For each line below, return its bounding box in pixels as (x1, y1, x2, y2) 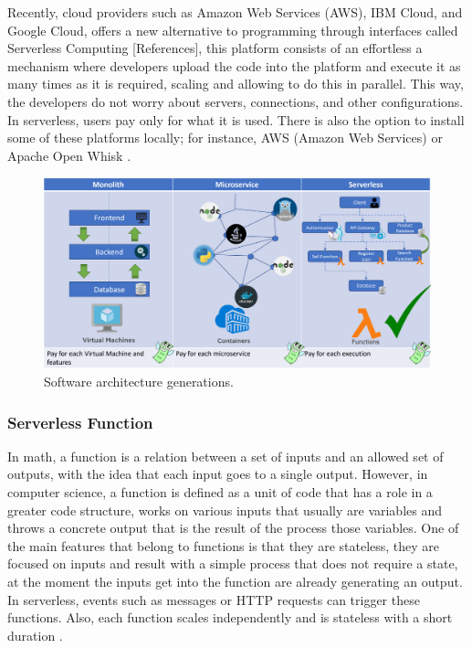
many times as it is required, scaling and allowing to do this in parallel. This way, (7, 74, 464, 93)
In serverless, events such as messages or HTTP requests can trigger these (7, 590, 420, 609)
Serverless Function (7, 410, 153, 433)
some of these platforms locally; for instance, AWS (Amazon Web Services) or (7, 128, 443, 147)
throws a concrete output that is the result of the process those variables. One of (7, 518, 459, 537)
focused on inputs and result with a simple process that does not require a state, (7, 554, 458, 573)
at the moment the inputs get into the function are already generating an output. (7, 572, 463, 590)
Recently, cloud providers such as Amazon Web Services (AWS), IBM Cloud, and (7, 3, 463, 21)
